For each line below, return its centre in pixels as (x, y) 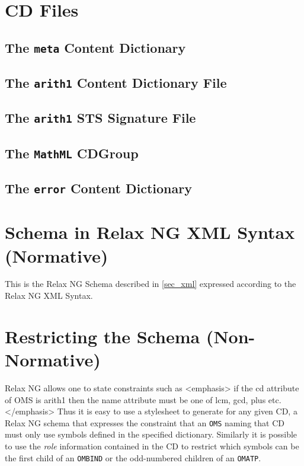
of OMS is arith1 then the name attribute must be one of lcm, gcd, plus (135, 399)
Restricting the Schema (103, 336)
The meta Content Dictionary (95, 47)
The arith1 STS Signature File (100, 118)
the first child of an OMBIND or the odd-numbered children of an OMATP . (133, 457)
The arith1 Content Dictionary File (116, 83)
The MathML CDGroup (72, 153)
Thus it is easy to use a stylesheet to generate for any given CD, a (177, 411)
